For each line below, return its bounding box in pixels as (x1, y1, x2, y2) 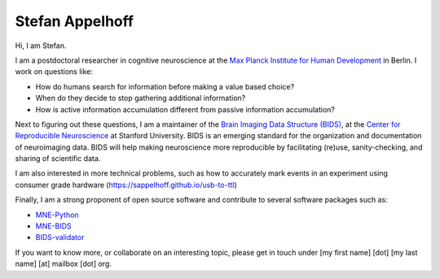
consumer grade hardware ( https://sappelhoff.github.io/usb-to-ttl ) (15, 180, 238, 190)
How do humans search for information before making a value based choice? (35, 81, 295, 91)
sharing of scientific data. (15, 154, 101, 163)
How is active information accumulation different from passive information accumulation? (35, 104, 336, 114)
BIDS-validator (35, 233, 85, 242)
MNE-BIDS (35, 221, 73, 231)
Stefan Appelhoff (15, 12, 134, 30)
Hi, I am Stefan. (15, 41, 67, 50)
